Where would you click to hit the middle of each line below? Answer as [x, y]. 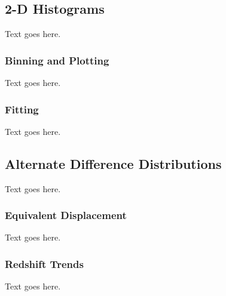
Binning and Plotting [57, 60]
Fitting [22, 109]
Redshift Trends [44, 263]
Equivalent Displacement [66, 215]
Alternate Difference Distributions [113, 163]
